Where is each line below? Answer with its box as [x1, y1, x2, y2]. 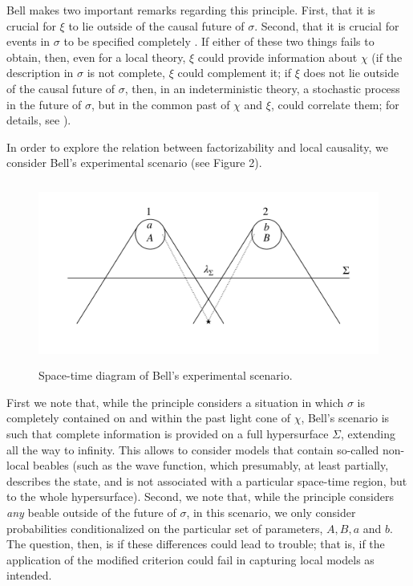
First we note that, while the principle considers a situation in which [6, 393, 344, 410]
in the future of [6, 96, 82, 112]
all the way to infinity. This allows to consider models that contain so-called [6, 441, 379, 458]
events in [6, 33, 51, 50]
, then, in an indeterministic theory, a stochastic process [124, 79, 400, 96]
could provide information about [197, 48, 358, 65]
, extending [340, 425, 396, 442]
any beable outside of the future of [6, 504, 176, 521]
